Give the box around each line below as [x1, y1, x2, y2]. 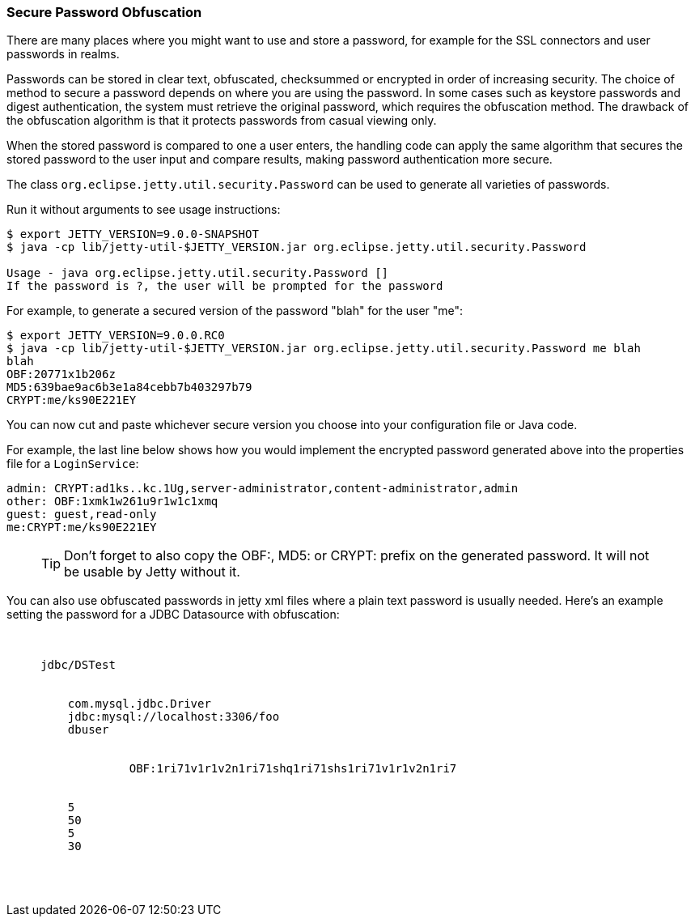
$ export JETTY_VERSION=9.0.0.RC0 [6, 329, 225, 342]
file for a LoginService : [6, 457, 139, 471]
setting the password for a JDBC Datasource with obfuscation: [6, 607, 340, 622]
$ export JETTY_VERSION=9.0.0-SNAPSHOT [6, 228, 259, 241]
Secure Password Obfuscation [6, 4, 202, 20]
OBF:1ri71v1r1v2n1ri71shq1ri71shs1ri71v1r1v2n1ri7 [129, 762, 457, 776]
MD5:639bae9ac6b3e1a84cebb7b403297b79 [6, 381, 252, 394]
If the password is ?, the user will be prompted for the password [6, 279, 443, 293]
